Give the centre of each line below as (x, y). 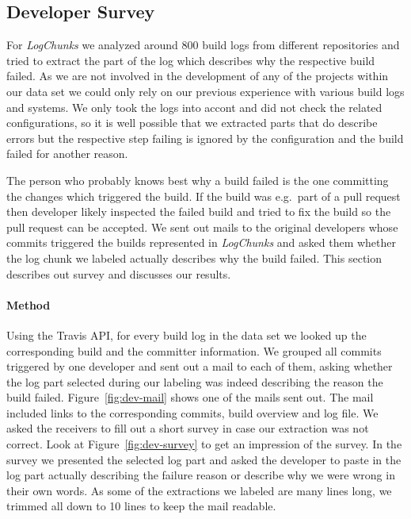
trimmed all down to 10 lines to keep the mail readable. (141, 506)
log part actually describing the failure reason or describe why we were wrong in (201, 475)
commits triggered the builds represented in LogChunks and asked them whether (202, 242)
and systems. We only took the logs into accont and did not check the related (194, 107)
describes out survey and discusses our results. (119, 273)
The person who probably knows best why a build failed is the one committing (198, 180)
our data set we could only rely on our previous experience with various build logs (205, 91)
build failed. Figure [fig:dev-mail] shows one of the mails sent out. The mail (190, 397)
